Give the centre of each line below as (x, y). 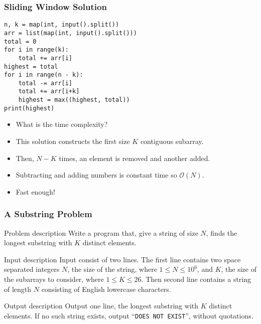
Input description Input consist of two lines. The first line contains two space (122, 259)
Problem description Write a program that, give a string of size (101, 232)
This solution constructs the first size (73, 141)
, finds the (222, 232)
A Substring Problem (48, 214)
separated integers (32, 269)
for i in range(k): (36, 50)
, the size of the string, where (112, 269)
